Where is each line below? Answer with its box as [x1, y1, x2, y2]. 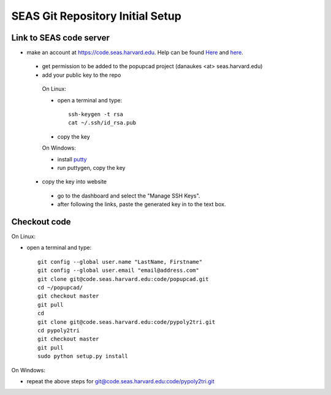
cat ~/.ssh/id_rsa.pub [68, 120, 137, 126]
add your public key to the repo [42, 71, 121, 79]
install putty [57, 155, 87, 163]
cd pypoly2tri [37, 327, 80, 334]
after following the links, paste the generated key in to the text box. [57, 201, 226, 208]
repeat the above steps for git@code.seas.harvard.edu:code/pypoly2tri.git [26, 377, 215, 385]
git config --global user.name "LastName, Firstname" [37, 258, 202, 265]
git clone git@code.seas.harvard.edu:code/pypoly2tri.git [37, 318, 216, 325]
